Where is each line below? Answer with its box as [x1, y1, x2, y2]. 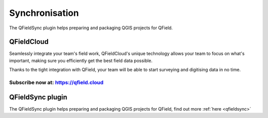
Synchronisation [9, 7, 79, 18]
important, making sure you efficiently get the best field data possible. [9, 58, 153, 63]
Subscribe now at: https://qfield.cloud [9, 79, 104, 86]
